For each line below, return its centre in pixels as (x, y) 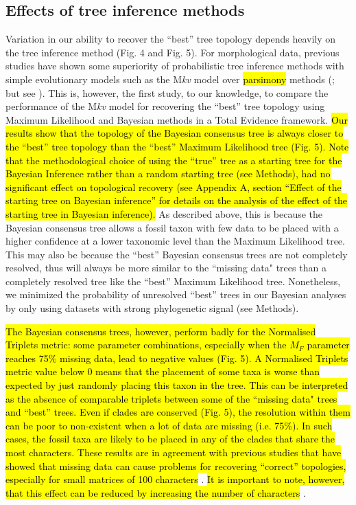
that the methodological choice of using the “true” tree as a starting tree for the (174, 160)
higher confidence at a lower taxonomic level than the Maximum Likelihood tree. (175, 241)
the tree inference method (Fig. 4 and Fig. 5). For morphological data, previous (173, 52)
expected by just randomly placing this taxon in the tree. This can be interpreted (177, 385)
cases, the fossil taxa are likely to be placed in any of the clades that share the (170, 439)
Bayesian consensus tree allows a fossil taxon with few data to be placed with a (172, 227)
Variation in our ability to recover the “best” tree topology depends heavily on (171, 39)
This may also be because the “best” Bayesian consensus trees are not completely (177, 254)
